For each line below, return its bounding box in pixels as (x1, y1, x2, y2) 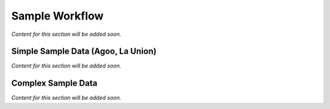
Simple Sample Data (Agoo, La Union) (11, 46, 157, 57)
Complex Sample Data (11, 78, 98, 88)
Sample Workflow (11, 9, 104, 23)
